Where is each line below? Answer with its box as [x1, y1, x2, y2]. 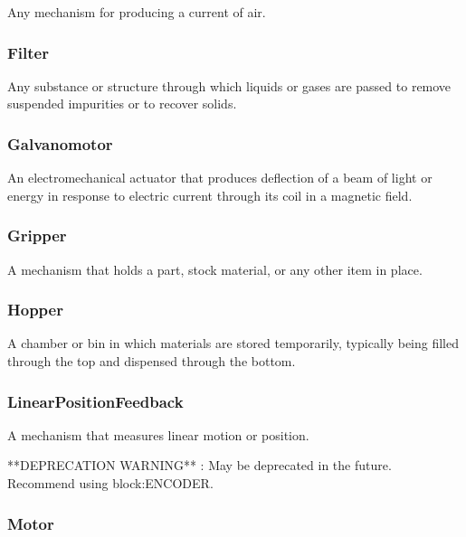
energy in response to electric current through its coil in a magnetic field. [7, 185, 413, 204]
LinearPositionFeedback [7, 390, 184, 412]
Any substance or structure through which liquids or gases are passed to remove [7, 76, 452, 95]
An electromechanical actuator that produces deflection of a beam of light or [7, 168, 433, 187]
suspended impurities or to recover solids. [7, 94, 237, 113]
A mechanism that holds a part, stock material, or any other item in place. [7, 259, 423, 278]
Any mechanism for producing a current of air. [7, 3, 266, 21]
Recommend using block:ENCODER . [7, 474, 214, 493]
